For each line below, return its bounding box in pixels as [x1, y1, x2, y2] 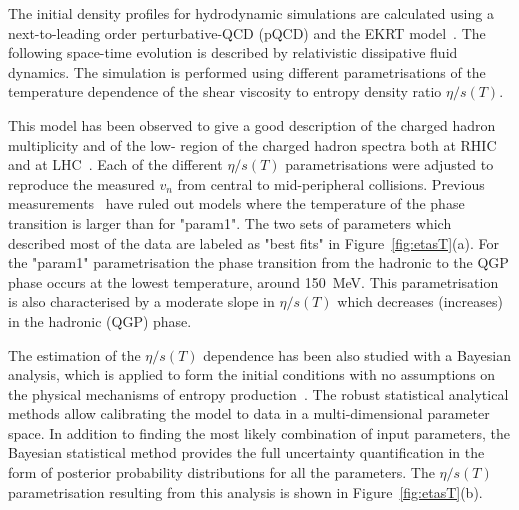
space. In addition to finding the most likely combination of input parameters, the [8, 422, 511, 443]
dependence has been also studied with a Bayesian [203, 344, 511, 365]
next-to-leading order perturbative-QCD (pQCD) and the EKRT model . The [8, 22, 486, 43]
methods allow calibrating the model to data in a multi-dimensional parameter [8, 403, 490, 424]
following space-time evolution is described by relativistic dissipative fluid [8, 42, 458, 63]
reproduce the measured [8, 173, 155, 194]
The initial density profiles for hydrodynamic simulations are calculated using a [8, 3, 494, 23]
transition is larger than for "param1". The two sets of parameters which [8, 212, 452, 233]
